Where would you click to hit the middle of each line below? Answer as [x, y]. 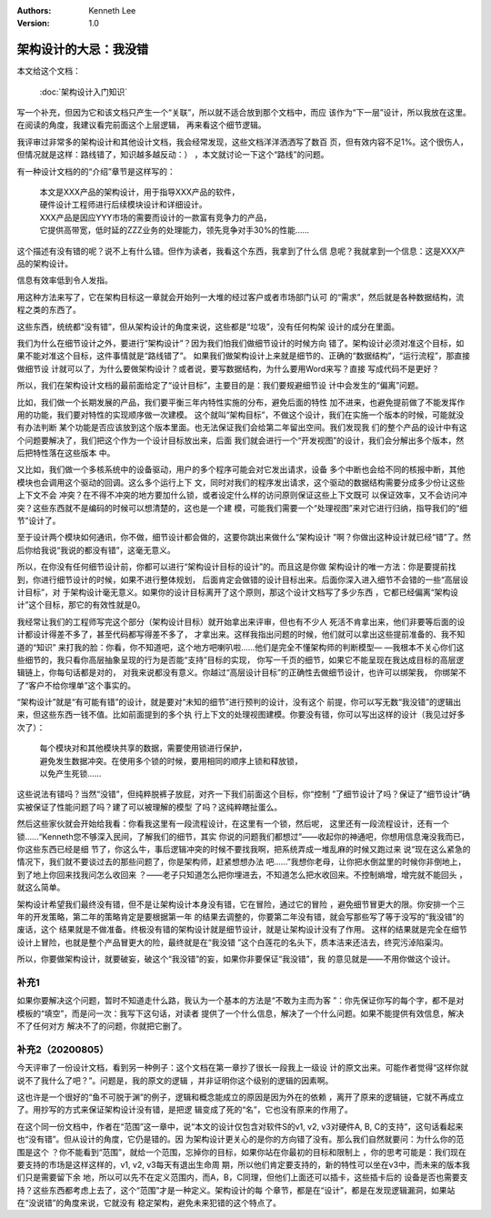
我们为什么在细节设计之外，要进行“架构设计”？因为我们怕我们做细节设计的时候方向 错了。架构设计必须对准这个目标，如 [240, 343]
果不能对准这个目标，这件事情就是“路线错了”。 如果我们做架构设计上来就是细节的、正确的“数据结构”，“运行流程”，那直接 [243, 356]
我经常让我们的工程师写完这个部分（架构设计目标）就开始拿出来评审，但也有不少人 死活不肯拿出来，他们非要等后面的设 [241, 621]
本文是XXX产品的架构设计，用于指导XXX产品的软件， [140, 192]
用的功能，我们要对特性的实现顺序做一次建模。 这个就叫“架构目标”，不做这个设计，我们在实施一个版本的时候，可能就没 [240, 415]
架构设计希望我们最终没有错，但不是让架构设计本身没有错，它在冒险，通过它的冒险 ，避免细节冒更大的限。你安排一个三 [241, 904]
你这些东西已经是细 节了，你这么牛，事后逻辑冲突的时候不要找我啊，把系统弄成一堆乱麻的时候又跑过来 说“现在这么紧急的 [244, 849]
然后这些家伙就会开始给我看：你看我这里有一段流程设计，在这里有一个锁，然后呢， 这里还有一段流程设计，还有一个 [233, 824]
